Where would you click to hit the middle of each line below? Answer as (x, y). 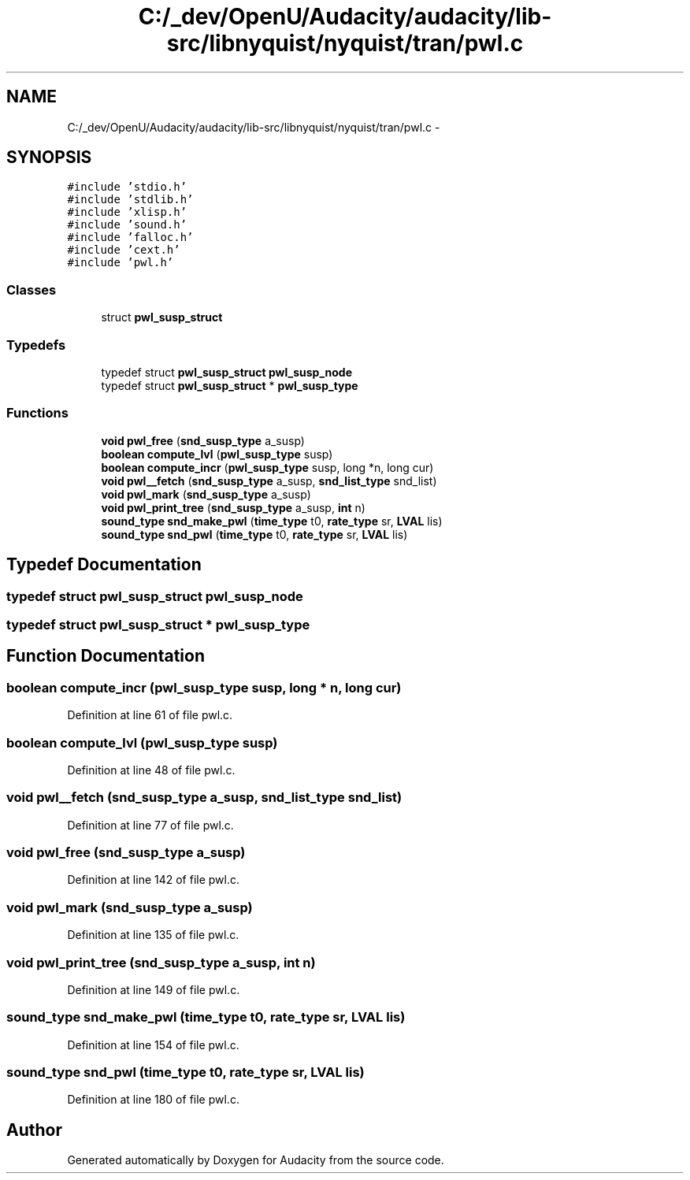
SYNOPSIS (49, 158)
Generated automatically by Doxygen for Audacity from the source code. (256, 1160)
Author (34, 1130)
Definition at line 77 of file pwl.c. (150, 825)
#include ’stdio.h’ (127, 187)
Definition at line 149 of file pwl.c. (154, 989)
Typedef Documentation (104, 565)
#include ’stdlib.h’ (130, 200)
